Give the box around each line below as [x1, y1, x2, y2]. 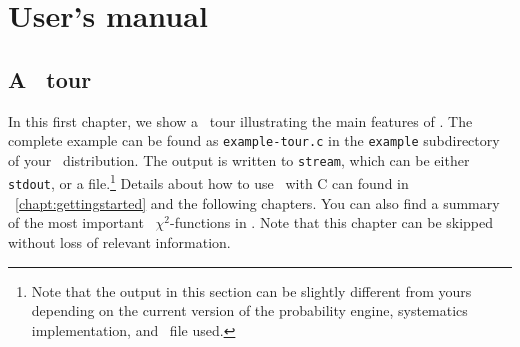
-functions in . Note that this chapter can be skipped [169, 212, 494, 233]
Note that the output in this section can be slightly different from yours [31, 280, 472, 301]
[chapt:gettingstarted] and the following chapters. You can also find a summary [15, 192, 500, 213]
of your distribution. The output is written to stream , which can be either [8, 149, 470, 170]
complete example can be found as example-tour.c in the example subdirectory [8, 130, 500, 151]
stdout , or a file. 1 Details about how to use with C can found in [8, 170, 409, 194]
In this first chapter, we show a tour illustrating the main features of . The [8, 110, 473, 131]
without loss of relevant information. [8, 231, 231, 252]
